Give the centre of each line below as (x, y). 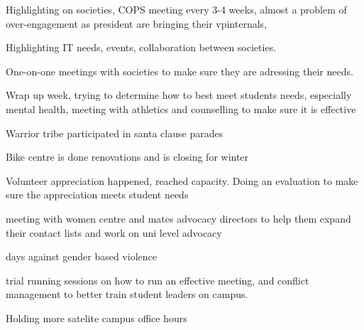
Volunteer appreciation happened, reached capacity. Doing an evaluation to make (182, 180)
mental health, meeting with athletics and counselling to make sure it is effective (181, 108)
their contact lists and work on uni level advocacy (114, 232)
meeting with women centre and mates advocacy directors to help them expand (178, 218)
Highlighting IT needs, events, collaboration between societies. (141, 47)
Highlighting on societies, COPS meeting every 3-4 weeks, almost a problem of (176, 9)
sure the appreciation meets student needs (97, 195)
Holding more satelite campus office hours (96, 318)
